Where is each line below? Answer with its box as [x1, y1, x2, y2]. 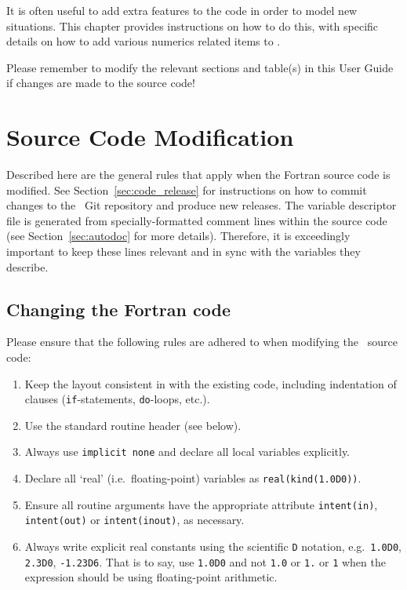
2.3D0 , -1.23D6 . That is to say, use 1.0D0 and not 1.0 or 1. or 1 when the [24, 553, 386, 570]
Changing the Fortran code [6, 297, 231, 321]
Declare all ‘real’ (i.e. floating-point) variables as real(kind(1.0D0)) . [24, 470, 362, 486]
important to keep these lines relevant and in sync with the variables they [6, 243, 361, 260]
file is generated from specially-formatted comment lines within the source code [6, 212, 387, 228]
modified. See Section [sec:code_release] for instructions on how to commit [6, 181, 367, 198]
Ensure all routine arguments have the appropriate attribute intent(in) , [24, 496, 378, 512]
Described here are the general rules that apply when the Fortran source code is [6, 166, 391, 183]
